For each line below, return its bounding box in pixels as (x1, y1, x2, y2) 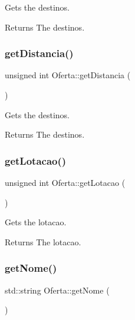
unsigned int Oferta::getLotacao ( (5, 176, 126, 188)
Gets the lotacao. (5, 216, 67, 228)
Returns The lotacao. (5, 235, 81, 248)
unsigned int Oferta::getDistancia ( (5, 69, 131, 81)
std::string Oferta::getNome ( (5, 284, 110, 296)
